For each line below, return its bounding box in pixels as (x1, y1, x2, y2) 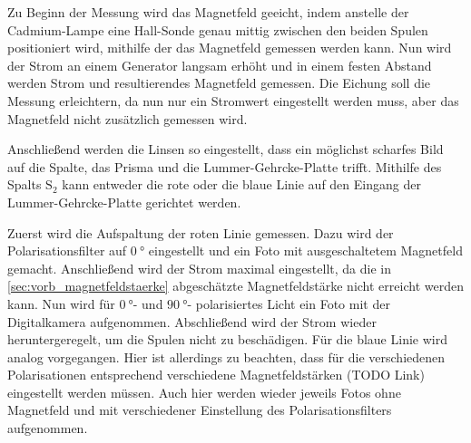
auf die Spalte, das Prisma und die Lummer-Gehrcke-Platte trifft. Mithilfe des (7, 157, 442, 176)
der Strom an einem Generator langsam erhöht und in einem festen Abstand (7, 55, 432, 74)
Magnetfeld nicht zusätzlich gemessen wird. (7, 109, 248, 128)
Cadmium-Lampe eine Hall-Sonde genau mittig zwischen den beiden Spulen (7, 20, 428, 39)
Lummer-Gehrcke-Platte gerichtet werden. (7, 192, 241, 211)
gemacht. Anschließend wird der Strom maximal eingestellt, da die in (7, 258, 391, 277)
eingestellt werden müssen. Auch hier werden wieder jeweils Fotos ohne (7, 382, 401, 401)
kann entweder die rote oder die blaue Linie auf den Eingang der (62, 175, 421, 194)
